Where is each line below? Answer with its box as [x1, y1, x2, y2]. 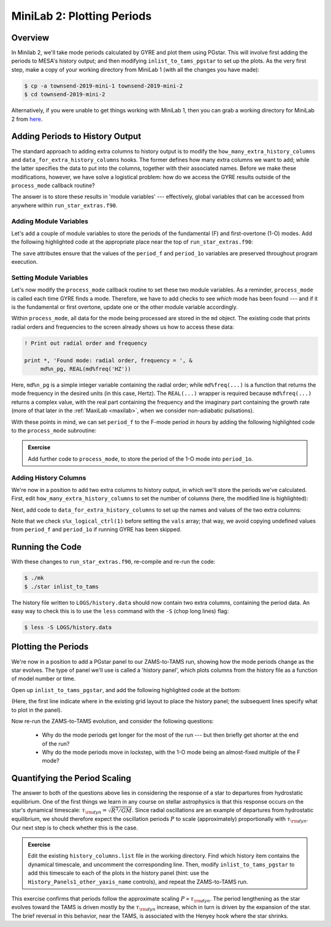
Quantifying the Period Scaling [11, 773, 131, 783]
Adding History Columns [11, 473, 86, 482]
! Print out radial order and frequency [24, 339, 147, 347]
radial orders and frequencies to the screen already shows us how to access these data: [11, 323, 234, 331]
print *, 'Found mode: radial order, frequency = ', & [24, 356, 192, 364]
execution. [11, 258, 38, 266]
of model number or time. [11, 675, 76, 682]
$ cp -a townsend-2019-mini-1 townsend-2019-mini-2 [24, 82, 183, 89]
